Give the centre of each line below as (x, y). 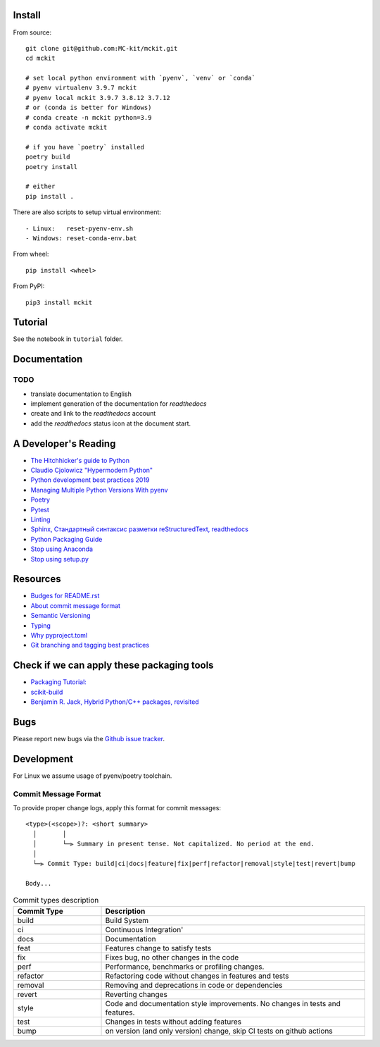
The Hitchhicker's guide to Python (80, 460)
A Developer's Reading (64, 444)
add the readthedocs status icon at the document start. (111, 423)
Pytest (40, 509)
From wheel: (31, 254)
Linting (40, 519)
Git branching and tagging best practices (90, 645)
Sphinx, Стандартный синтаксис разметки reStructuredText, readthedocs (140, 529)
